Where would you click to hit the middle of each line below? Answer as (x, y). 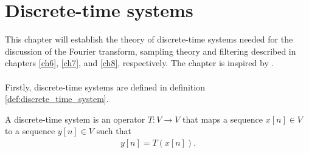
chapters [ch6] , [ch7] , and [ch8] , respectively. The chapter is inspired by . (140, 63)
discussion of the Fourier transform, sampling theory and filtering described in (151, 51)
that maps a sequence (223, 119)
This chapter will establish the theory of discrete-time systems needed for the (149, 39)
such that (114, 131)
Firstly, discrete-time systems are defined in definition (105, 87)
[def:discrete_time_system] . (57, 99)
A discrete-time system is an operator (75, 119)
